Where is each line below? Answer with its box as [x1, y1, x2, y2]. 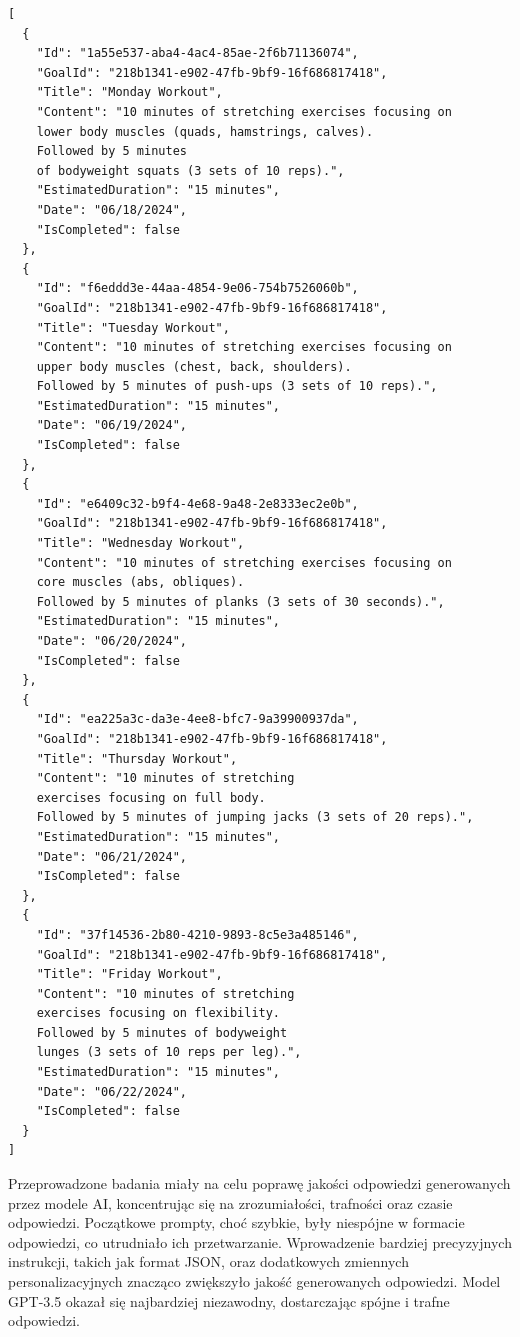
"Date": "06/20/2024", [36, 634, 187, 648]
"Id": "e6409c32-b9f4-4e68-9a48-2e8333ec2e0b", [36, 496, 359, 511]
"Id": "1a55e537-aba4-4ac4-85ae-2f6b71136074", [36, 46, 359, 61]
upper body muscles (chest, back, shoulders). [36, 359, 352, 374]
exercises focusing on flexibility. [36, 1006, 281, 1021]
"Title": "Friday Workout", [36, 967, 223, 982]
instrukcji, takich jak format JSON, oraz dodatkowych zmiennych [8, 1251, 409, 1272]
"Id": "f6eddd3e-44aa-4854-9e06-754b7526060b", [36, 281, 359, 296]
